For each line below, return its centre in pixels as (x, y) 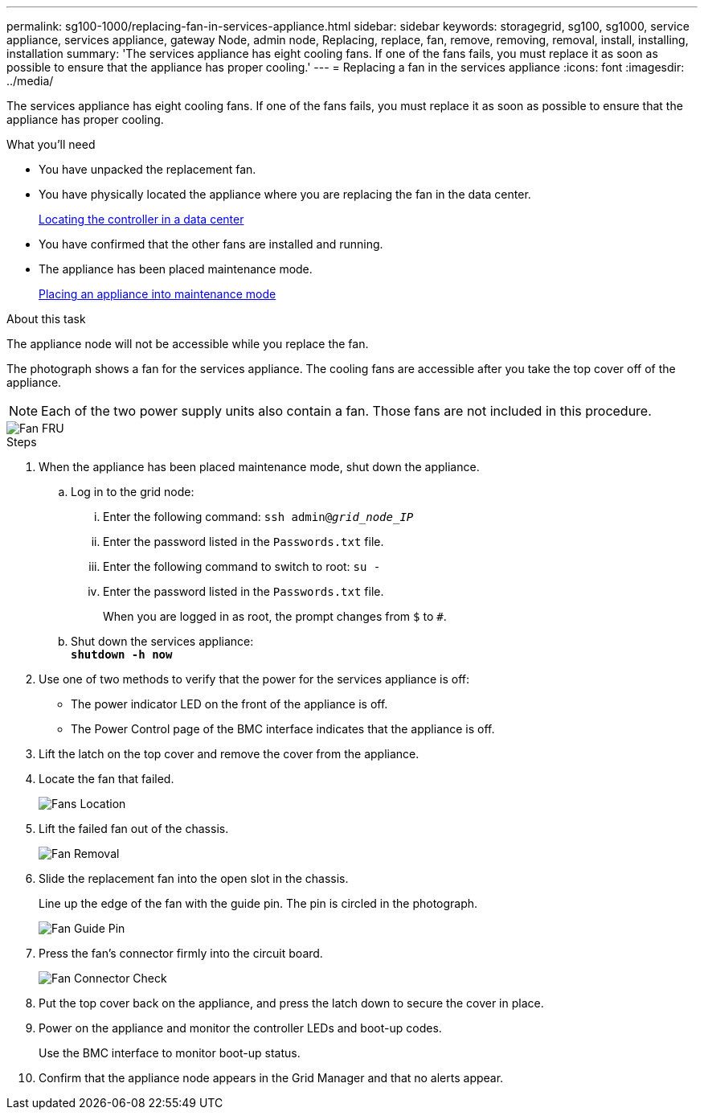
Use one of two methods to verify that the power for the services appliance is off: (254, 679)
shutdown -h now (122, 654)
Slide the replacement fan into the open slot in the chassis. (194, 878)
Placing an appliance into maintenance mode (158, 294)
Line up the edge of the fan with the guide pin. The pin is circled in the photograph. (258, 903)
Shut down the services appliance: (162, 641)
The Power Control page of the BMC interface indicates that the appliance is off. (283, 729)
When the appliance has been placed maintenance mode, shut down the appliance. (259, 467)
